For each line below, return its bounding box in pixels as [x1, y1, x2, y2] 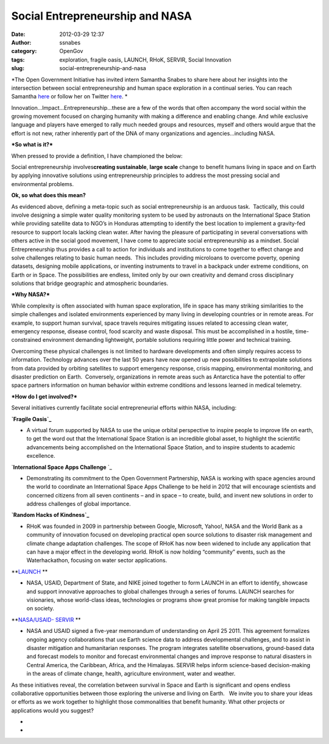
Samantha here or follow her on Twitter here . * [11, 93, 128, 100]
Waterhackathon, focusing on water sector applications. [26, 557, 168, 564]
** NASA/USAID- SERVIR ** [11, 616, 82, 623]
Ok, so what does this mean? [11, 192, 87, 199]
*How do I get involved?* [11, 392, 77, 400]
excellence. [26, 452, 55, 460]
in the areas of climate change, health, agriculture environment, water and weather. [26, 670, 236, 677]
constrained [11, 336, 42, 344]
